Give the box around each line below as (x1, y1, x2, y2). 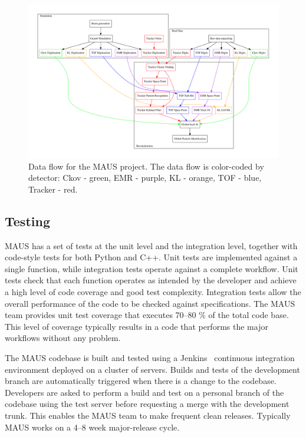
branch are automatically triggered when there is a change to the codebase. (5, 375, 277, 387)
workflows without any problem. (5, 332, 121, 344)
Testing (5, 211, 50, 230)
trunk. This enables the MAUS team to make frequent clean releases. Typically (5, 409, 291, 421)
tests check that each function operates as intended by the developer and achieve (5, 274, 297, 286)
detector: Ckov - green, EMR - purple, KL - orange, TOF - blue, (28, 171, 262, 184)
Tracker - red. (28, 183, 78, 195)
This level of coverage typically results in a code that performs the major (5, 320, 268, 332)
